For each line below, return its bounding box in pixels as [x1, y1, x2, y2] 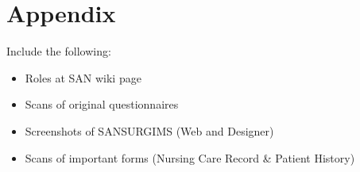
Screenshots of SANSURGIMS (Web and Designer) [25, 122, 274, 139]
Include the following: [6, 43, 111, 59]
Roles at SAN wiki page [25, 69, 141, 86]
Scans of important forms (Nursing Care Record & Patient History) [25, 149, 355, 166]
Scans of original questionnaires [25, 96, 179, 113]
